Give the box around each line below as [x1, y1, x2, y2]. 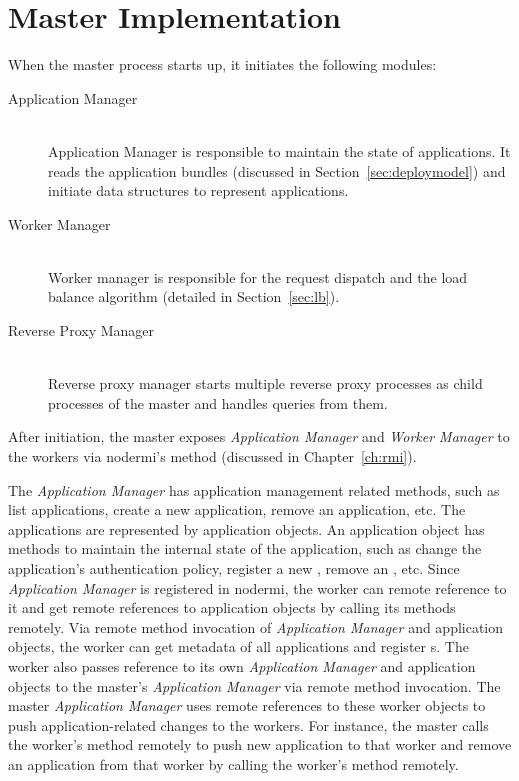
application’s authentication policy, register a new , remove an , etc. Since [8, 558, 460, 578]
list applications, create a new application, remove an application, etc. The [8, 499, 466, 520]
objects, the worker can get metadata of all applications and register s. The [8, 636, 469, 657]
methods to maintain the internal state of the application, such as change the [8, 538, 482, 559]
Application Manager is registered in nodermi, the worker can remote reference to [8, 577, 507, 598]
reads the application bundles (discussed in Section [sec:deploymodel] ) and [48, 160, 506, 181]
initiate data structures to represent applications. [48, 180, 349, 201]
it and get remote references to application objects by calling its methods [8, 597, 456, 618]
